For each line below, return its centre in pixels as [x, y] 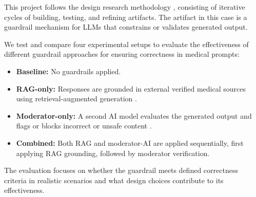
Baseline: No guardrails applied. [68, 71]
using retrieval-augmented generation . [76, 98]
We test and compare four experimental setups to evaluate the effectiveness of [126, 44]
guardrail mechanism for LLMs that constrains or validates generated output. [126, 27]
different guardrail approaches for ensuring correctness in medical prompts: [122, 54]
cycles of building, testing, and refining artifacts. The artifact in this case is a [126, 17]
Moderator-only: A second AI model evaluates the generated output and [134, 115]
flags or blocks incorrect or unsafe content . [84, 126]
